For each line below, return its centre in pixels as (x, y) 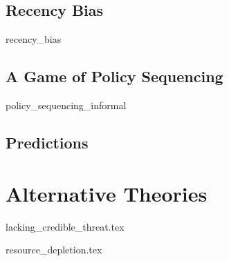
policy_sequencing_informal (66, 105)
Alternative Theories (107, 193)
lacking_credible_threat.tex (65, 226)
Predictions (47, 142)
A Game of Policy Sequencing (114, 76)
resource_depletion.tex (54, 250)
